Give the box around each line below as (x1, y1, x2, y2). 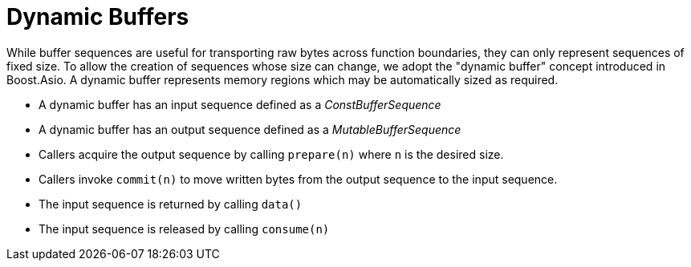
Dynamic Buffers (6, 3, 189, 30)
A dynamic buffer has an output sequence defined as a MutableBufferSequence (39, 122, 461, 136)
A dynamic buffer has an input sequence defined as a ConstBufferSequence (39, 97, 441, 111)
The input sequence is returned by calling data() (39, 196, 303, 211)
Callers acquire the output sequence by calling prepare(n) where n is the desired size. (39, 147, 504, 161)
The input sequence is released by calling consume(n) (39, 221, 330, 236)
